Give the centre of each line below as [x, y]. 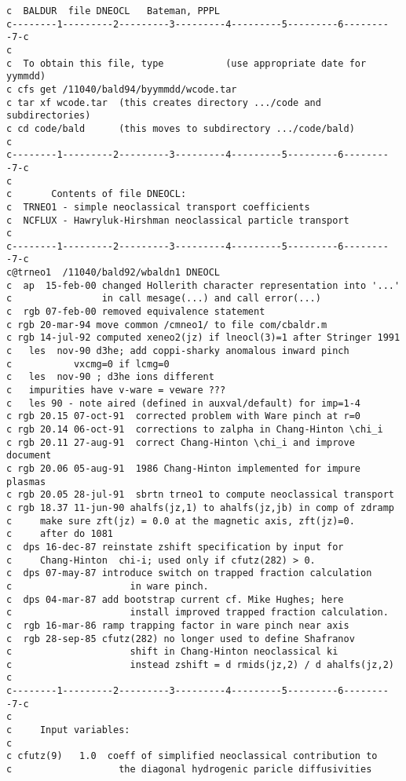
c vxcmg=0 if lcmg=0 [88, 364]
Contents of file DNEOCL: [119, 194]
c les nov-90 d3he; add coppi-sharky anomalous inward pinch [178, 351]
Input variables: [85, 730]
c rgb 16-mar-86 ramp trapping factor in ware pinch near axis [178, 625]
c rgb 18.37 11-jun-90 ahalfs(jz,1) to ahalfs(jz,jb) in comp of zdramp [200, 507]
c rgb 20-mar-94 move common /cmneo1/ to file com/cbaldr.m [167, 325]
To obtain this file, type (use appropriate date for [195, 63]
